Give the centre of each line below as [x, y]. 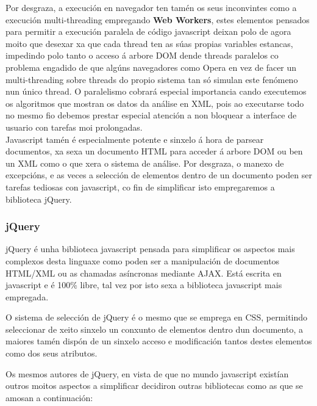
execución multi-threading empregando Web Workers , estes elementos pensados [158, 19]
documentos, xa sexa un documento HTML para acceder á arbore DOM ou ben [154, 151]
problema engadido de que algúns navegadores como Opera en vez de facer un [151, 67]
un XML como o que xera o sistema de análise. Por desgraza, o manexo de [145, 163]
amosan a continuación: [49, 397]
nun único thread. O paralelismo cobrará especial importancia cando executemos [156, 91]
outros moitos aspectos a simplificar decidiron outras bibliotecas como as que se [154, 386]
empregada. [27, 296]
